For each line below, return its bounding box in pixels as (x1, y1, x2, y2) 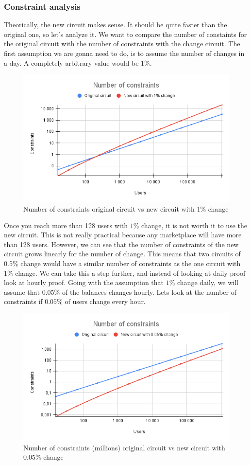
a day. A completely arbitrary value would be (4, 57, 139, 68)
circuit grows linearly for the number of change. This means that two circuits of (4, 249, 241, 259)
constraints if (4, 296, 43, 306)
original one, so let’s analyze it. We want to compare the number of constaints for (4, 29, 247, 39)
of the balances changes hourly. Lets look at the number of (62, 286, 236, 297)
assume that (4, 286, 40, 297)
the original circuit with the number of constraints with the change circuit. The (4, 38, 240, 49)
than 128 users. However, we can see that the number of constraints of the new (4, 239, 239, 249)
